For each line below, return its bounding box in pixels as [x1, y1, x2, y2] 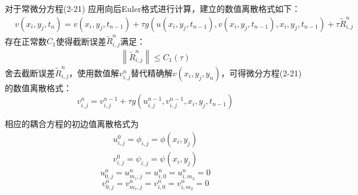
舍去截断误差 [5, 66, 55, 79]
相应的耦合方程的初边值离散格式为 [5, 117, 139, 130]
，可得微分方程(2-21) [221, 66, 302, 79]
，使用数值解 [69, 66, 120, 79]
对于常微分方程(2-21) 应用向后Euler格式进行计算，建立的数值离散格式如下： [5, 2, 301, 14]
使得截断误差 [56, 35, 106, 47]
